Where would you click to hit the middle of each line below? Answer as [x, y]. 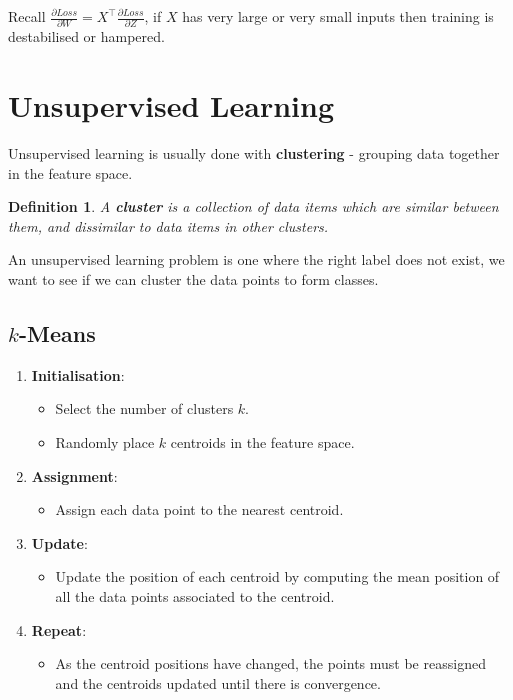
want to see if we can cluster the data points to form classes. [193, 279]
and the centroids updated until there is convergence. [218, 682]
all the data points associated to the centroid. [195, 595]
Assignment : [74, 475]
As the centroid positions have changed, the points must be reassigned [270, 663]
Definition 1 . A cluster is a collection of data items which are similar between [253, 206]
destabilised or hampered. [86, 36]
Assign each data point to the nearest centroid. [199, 509]
